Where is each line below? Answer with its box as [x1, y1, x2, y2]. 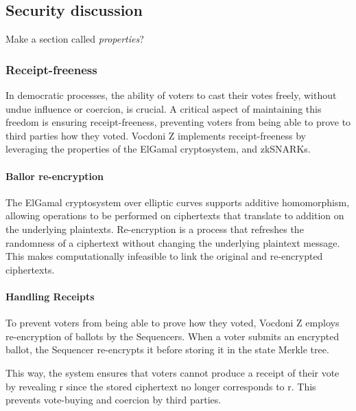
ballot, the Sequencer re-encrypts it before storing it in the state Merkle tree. [5, 342, 329, 357]
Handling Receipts [5, 289, 95, 303]
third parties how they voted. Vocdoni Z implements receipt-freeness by [5, 128, 306, 142]
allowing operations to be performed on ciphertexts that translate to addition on [5, 208, 344, 223]
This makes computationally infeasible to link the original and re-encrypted [5, 249, 323, 263]
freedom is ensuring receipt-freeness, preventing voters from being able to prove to [5, 115, 351, 129]
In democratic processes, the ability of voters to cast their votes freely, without [5, 88, 337, 102]
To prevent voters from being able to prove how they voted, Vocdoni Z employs [5, 315, 340, 330]
